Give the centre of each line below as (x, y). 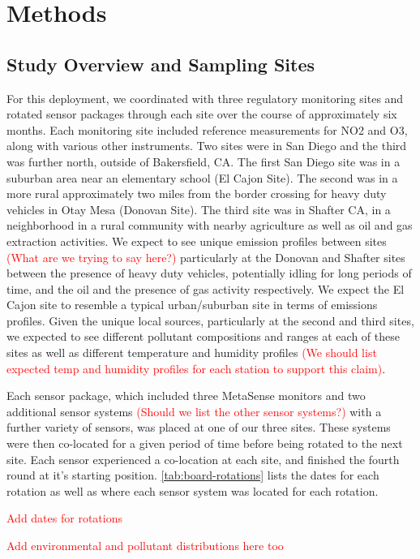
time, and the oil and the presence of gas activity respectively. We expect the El (206, 288)
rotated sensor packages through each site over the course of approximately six (202, 114)
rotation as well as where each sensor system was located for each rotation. (193, 490)
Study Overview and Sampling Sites (161, 64)
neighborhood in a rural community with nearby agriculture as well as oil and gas (210, 225)
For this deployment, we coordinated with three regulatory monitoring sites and (205, 98)
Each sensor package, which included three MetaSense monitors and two (186, 396)
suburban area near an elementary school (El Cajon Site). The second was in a (202, 177)
